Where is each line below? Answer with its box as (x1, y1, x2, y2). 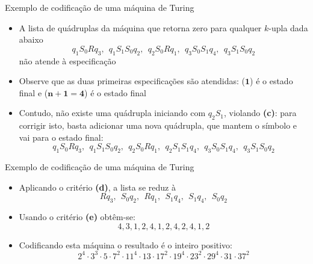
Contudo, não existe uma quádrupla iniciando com (19, 106, 206, 119)
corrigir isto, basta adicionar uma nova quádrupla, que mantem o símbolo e (19, 119, 297, 132)
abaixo (19, 33, 43, 46)
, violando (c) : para (224, 106, 297, 119)
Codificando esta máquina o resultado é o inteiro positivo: (19, 238, 233, 251)
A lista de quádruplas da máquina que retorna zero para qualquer (19, 21, 262, 34)
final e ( (19, 86, 48, 99)
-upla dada (268, 21, 308, 34)
